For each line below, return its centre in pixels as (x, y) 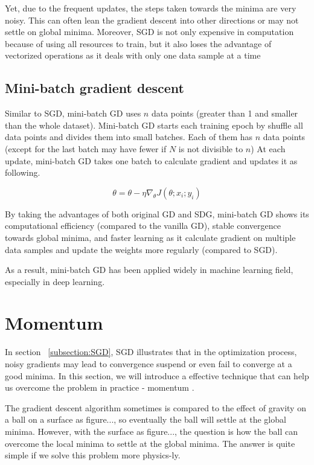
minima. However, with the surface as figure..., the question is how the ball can (151, 431)
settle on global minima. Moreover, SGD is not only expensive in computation (149, 32)
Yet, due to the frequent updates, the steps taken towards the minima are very (151, 8)
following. (23, 172)
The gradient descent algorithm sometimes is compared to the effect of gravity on (155, 407)
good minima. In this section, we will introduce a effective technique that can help (157, 375)
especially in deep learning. (55, 281)
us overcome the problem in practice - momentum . (100, 387)
